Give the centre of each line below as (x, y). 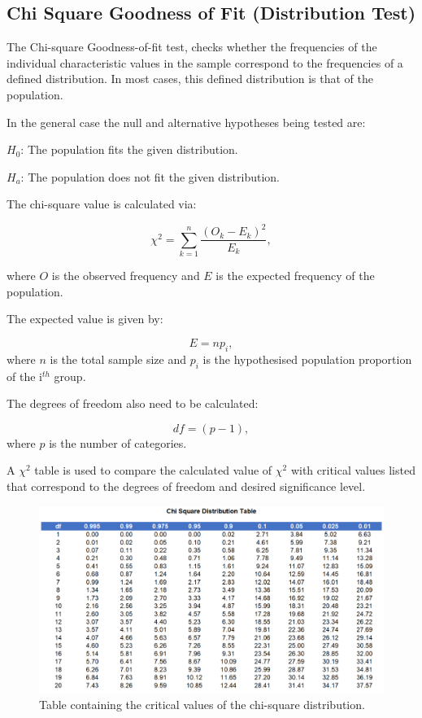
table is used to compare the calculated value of (153, 470)
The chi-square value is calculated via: (102, 204)
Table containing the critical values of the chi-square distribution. (202, 704)
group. (70, 376)
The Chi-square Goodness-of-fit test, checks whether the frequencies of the (192, 47)
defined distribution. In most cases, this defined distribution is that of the (190, 79)
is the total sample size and (118, 359)
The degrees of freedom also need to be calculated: (133, 403)
